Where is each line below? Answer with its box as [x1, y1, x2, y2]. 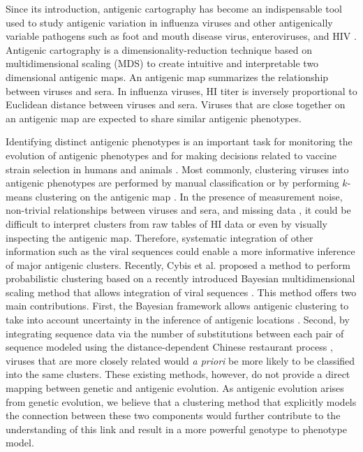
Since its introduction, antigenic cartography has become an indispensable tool [6, 1, 342, 15]
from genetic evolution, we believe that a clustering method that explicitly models [6, 394, 357, 409]
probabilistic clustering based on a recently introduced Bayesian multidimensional [6, 271, 355, 286]
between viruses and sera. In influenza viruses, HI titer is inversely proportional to [6, 83, 357, 98]
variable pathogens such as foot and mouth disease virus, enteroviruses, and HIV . [6, 29, 357, 43]
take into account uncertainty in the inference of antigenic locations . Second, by [6, 312, 350, 327]
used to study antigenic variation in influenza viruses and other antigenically [6, 15, 333, 29]
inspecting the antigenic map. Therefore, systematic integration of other [6, 230, 313, 245]
